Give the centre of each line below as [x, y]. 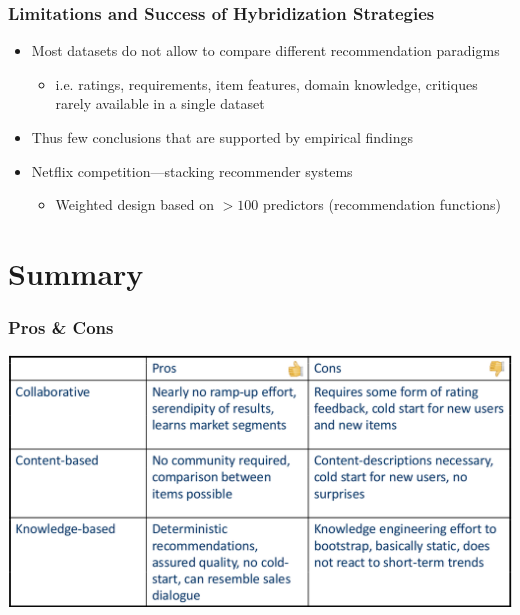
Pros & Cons [61, 327]
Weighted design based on [135, 204]
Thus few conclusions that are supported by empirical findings [222, 137]
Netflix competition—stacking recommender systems [192, 170]
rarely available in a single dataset [160, 103]
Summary [76, 272]
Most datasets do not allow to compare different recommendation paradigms [265, 50]
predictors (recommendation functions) [382, 204]
